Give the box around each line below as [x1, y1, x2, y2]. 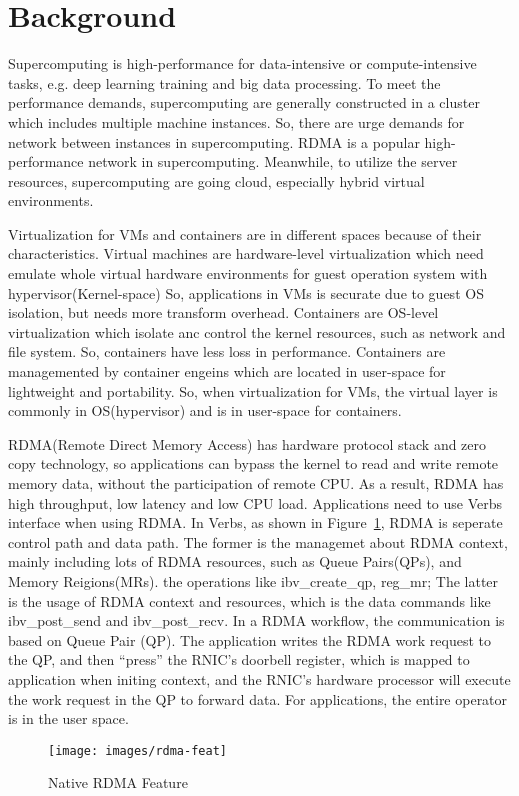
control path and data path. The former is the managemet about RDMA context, [8, 531, 508, 552]
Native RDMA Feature [48, 772, 188, 793]
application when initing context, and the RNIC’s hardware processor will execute [8, 668, 511, 689]
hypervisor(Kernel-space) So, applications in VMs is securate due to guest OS [8, 282, 484, 303]
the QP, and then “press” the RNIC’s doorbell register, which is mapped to [8, 649, 470, 670]
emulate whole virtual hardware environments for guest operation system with [8, 263, 488, 284]
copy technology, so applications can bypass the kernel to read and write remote [8, 453, 499, 474]
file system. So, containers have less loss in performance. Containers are [8, 341, 446, 362]
